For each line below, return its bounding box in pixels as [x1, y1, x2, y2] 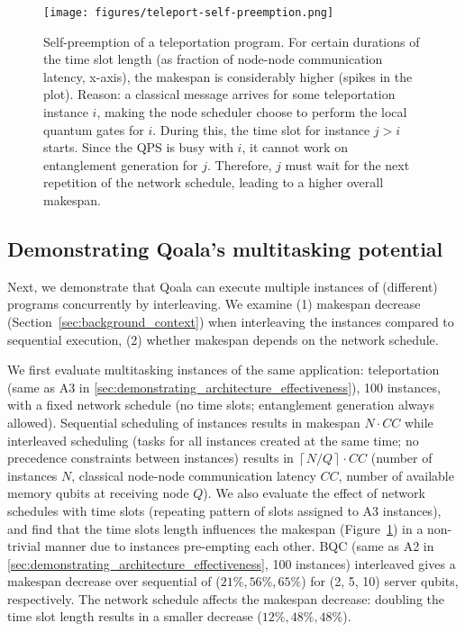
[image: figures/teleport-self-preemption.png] [43, 6, 334, 19]
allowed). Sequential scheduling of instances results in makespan [7, 412, 360, 431]
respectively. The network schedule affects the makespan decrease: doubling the [7, 589, 444, 608]
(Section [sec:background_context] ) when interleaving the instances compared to [7, 311, 454, 330]
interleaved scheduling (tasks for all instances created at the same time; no [7, 430, 419, 449]
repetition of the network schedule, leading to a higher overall [43, 173, 384, 192]
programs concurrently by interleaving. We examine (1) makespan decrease [7, 294, 421, 313]
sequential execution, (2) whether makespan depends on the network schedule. [7, 330, 439, 348]
